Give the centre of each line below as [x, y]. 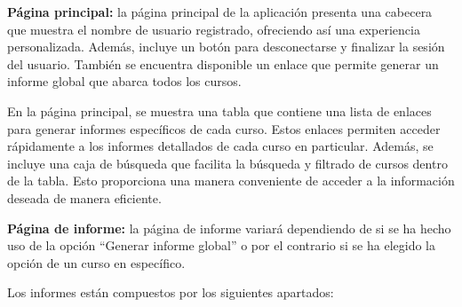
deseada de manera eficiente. [84, 197]
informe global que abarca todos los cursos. [124, 81]
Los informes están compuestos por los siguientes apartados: [171, 292]
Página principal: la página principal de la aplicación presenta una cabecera [220, 12]
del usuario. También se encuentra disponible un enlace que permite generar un [223, 63]
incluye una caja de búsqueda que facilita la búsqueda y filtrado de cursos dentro [227, 163]
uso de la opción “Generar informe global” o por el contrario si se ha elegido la [221, 245]
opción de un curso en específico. [96, 262]
